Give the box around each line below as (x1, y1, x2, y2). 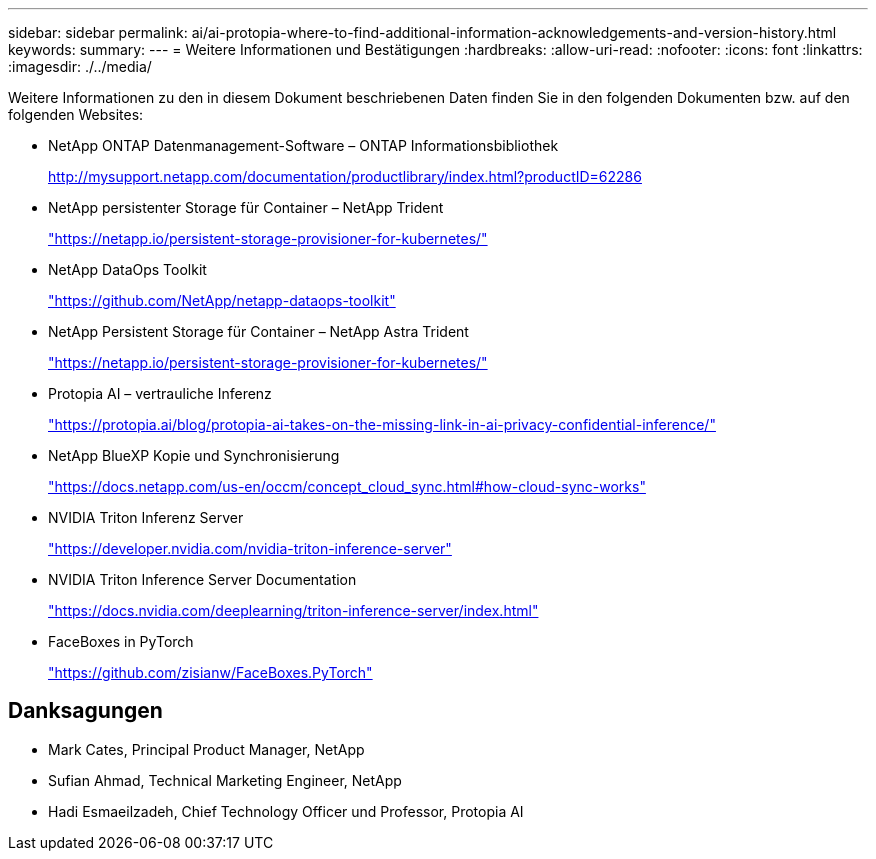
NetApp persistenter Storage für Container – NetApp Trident (48, 199, 444, 216)
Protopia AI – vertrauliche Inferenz (48, 385, 272, 402)
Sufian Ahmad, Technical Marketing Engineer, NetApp (48, 771, 402, 789)
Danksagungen (8, 698, 163, 724)
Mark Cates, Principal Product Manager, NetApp (48, 740, 365, 758)
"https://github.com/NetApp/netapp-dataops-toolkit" (48, 292, 396, 309)
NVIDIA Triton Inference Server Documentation (48, 571, 357, 588)
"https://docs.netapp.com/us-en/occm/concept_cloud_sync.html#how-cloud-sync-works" (48, 478, 646, 495)
